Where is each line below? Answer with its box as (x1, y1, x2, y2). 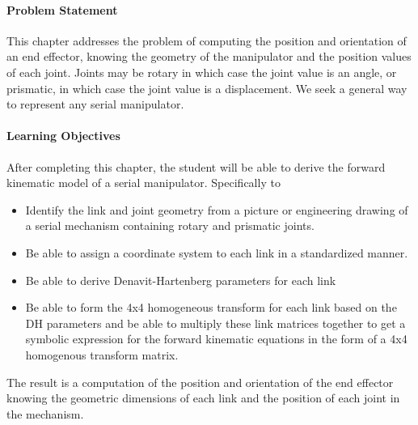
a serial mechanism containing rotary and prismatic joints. (25, 217, 315, 234)
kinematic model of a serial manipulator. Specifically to (6, 174, 281, 191)
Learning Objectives (6, 127, 120, 144)
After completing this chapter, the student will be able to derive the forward (6, 158, 386, 175)
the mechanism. (6, 405, 84, 422)
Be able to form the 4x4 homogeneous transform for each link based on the (25, 299, 397, 316)
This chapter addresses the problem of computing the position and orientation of (6, 32, 407, 49)
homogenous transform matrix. (25, 346, 179, 363)
